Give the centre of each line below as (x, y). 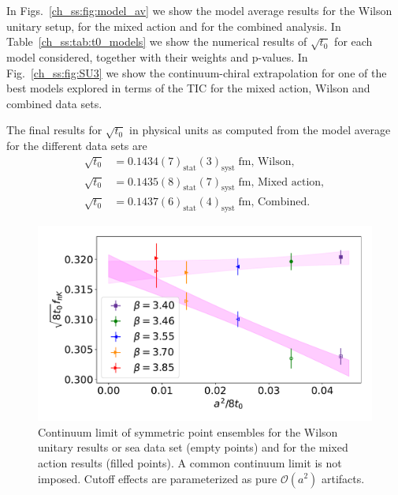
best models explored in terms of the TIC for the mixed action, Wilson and (188, 88)
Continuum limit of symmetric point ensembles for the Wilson (188, 431)
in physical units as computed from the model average (260, 130)
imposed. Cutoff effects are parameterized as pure (158, 478)
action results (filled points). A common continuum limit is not (190, 462)
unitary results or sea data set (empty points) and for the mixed (193, 447)
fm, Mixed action (280, 182)
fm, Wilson (265, 161)
